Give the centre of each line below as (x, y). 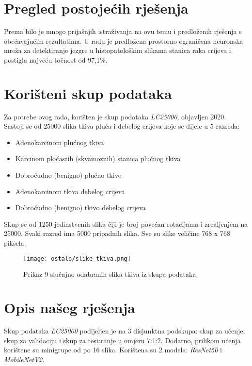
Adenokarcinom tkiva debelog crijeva (70, 191)
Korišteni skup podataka (88, 93)
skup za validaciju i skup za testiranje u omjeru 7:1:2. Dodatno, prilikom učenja (122, 340)
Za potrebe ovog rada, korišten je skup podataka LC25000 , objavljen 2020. (115, 116)
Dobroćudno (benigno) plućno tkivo (68, 175)
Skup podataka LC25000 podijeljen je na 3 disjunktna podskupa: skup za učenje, (125, 330)
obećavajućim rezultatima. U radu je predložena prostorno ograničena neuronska (124, 41)
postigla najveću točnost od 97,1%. (56, 59)
